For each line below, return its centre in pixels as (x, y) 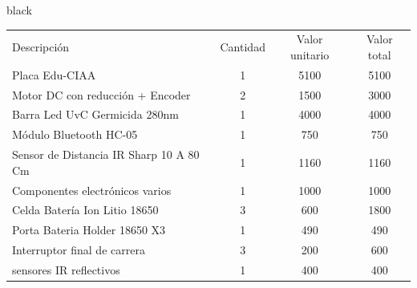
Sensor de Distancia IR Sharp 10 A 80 (106, 154)
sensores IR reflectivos (66, 269)
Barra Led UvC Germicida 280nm (95, 114)
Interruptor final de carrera (79, 250)
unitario (310, 54)
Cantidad (243, 47)
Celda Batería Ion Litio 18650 (85, 210)
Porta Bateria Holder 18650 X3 (89, 230)
